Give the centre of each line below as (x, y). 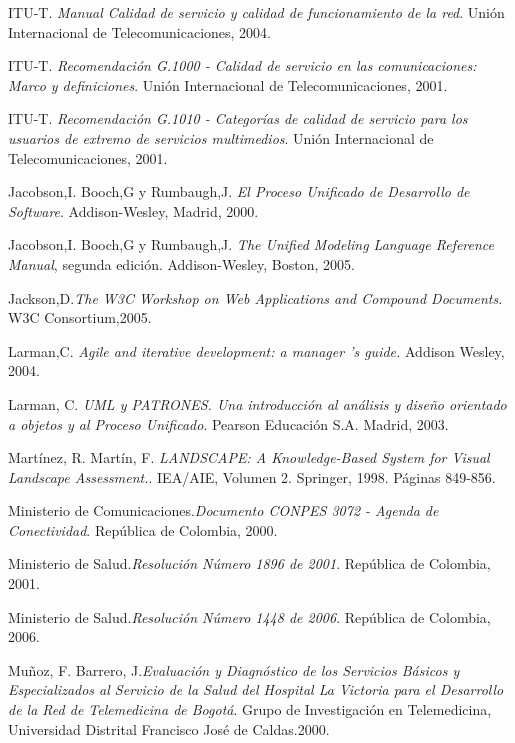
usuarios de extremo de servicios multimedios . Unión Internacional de (221, 137)
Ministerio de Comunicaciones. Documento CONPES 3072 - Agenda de (223, 510)
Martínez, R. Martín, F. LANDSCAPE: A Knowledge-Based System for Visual (249, 457)
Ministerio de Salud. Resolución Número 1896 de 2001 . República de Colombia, (249, 563)
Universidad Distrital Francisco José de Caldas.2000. (169, 728)
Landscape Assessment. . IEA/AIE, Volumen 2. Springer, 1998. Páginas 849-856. (252, 476)
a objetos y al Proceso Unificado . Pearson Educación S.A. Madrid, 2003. (228, 423)
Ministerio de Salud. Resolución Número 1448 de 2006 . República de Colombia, (249, 616)
